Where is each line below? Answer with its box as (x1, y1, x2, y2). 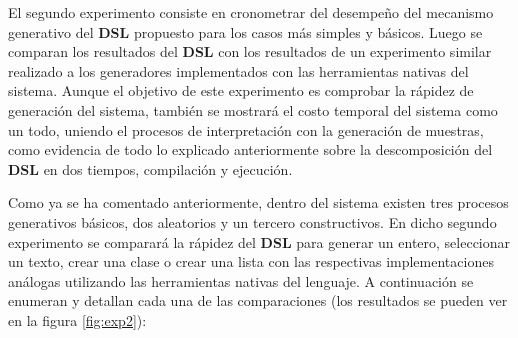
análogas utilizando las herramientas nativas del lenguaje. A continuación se (8, 270, 474, 291)
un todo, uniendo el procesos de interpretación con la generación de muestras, (8, 119, 484, 140)
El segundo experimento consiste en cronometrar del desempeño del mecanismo (8, 2, 494, 22)
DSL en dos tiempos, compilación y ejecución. (8, 158, 293, 179)
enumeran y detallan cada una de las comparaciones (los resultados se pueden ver (8, 290, 508, 311)
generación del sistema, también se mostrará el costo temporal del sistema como (8, 99, 498, 120)
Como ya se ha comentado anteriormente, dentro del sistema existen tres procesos (8, 192, 509, 213)
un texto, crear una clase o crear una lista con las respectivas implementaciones (8, 251, 494, 272)
